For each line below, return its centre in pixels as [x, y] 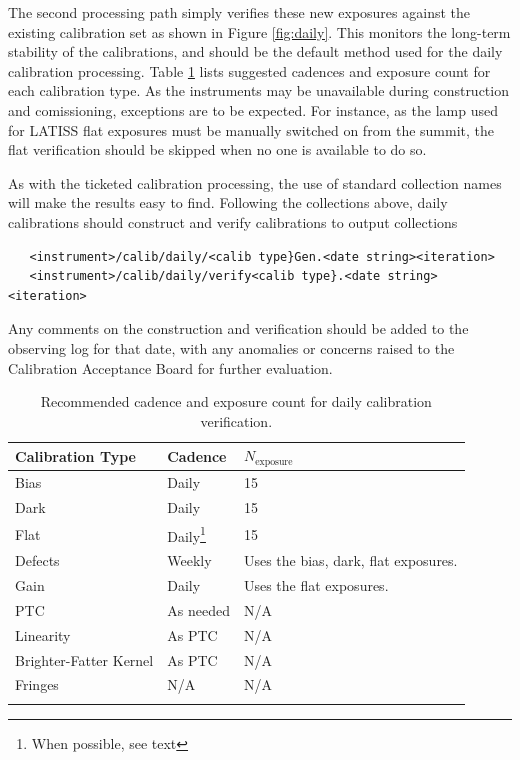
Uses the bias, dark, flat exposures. [350, 560]
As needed [198, 609]
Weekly [189, 560]
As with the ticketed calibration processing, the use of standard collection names [255, 182]
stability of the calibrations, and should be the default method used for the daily [255, 51]
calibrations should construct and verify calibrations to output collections [233, 221]
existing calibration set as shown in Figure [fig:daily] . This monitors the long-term [259, 31]
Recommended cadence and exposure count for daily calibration [236, 401]
